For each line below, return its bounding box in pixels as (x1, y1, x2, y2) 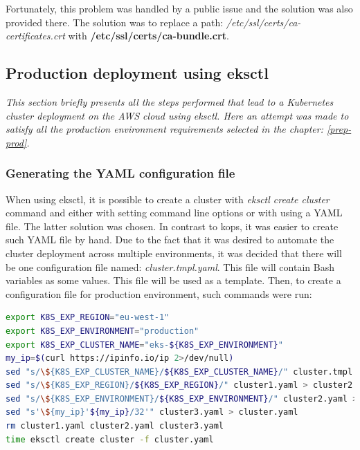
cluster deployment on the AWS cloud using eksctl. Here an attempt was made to (6, 108, 349, 122)
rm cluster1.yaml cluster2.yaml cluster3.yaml (6, 421, 224, 431)
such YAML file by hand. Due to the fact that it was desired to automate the (6, 232, 334, 247)
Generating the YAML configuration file (6, 165, 235, 182)
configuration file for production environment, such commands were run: (6, 286, 312, 301)
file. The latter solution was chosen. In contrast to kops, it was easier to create (6, 218, 339, 233)
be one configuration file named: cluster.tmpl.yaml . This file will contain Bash (6, 259, 334, 274)
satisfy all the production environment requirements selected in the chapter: (6, 122, 323, 136)
